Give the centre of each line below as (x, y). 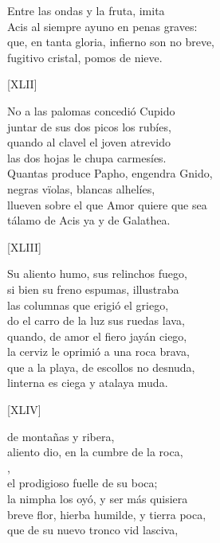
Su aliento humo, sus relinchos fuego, (97, 273)
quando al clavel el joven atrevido (89, 142)
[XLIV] (24, 410)
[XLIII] (24, 246)
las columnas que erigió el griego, (88, 305)
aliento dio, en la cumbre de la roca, (95, 452)
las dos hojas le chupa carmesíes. (87, 157)
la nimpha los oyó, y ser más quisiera (98, 499)
